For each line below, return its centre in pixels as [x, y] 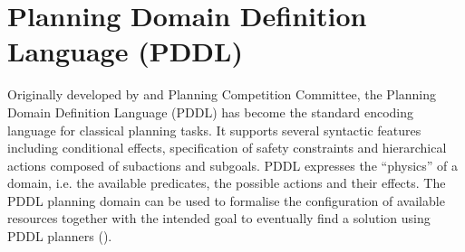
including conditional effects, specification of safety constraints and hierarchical [227, 148]
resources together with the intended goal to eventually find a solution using [219, 218]
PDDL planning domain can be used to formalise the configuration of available [226, 200]
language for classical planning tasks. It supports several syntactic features [214, 130]
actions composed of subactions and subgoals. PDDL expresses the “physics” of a [233, 165]
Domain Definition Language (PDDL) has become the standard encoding [211, 112]
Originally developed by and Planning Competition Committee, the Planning [222, 94]
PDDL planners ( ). [60, 236]
